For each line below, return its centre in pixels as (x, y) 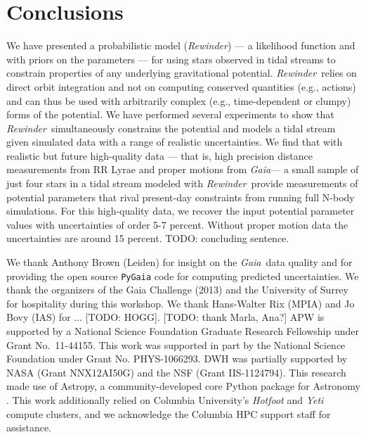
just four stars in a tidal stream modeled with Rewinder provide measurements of (182, 183)
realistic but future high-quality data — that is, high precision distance (160, 155)
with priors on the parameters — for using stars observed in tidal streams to (171, 59)
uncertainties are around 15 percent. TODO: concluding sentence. (148, 238)
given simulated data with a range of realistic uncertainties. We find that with (175, 142)
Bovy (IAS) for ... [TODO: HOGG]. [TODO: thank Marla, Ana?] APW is (165, 317)
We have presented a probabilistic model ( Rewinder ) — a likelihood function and (181, 45)
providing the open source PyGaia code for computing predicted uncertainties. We (183, 275)
